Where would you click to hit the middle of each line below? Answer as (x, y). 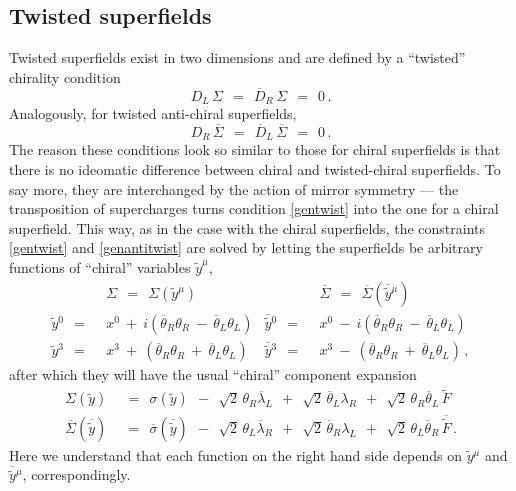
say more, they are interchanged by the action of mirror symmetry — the (234, 188)
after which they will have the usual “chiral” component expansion (213, 374)
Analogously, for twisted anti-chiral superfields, (153, 113)
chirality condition (65, 76)
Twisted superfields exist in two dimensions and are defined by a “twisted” (237, 57)
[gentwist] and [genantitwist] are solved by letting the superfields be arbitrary (246, 247)
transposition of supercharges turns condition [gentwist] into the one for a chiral (254, 208)
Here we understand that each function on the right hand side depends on (236, 454)
